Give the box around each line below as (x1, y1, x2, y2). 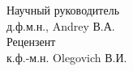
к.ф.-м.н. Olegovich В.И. (6, 48, 127, 65)
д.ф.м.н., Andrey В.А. (6, 17, 115, 34)
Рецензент (6, 33, 56, 50)
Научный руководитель (6, 2, 120, 18)
